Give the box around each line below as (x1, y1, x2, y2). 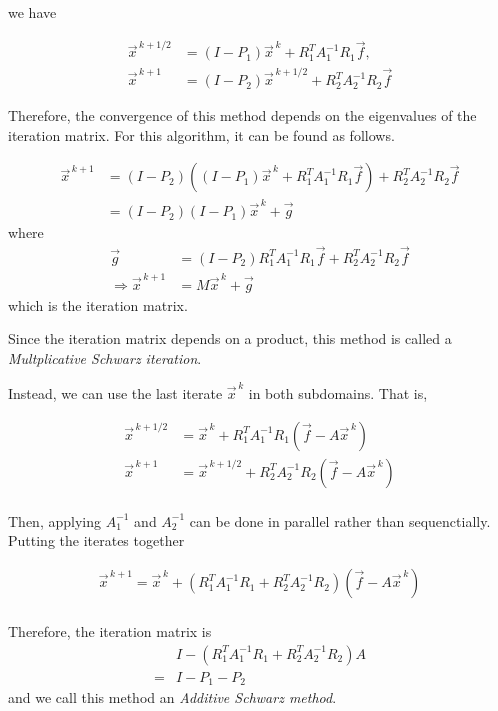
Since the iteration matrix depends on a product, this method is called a (8, 328, 452, 349)
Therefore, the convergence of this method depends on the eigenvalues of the (8, 105, 477, 126)
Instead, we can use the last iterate (8, 383, 223, 404)
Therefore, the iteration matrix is (8, 621, 212, 642)
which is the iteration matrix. (8, 294, 188, 315)
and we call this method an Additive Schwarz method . (8, 687, 337, 708)
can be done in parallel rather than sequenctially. (189, 510, 491, 531)
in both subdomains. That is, (248, 383, 428, 404)
